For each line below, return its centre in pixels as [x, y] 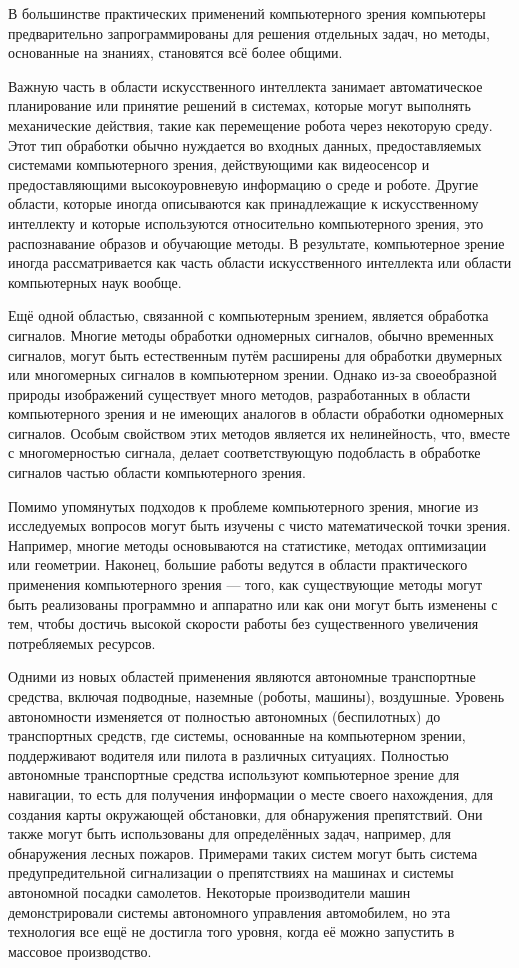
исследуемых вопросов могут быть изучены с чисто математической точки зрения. [259, 525]
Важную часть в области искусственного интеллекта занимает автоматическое [245, 85]
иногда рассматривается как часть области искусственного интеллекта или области [260, 262]
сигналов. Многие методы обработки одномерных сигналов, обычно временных [251, 334]
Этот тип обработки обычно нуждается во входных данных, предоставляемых [245, 144]
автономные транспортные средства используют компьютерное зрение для [234, 774]
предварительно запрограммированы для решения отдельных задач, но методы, [249, 32]
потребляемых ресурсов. [82, 642]
